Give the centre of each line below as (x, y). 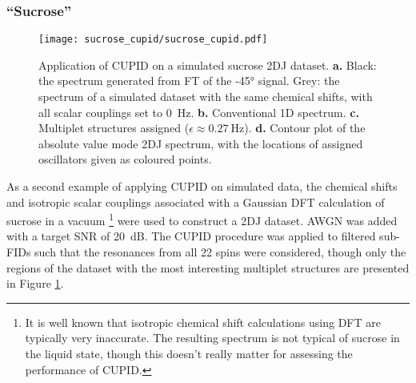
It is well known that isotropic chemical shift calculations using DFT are (203, 322)
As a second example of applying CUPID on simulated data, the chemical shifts (202, 186)
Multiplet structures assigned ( (114, 128)
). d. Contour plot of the (305, 128)
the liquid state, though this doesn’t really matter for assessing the (189, 354)
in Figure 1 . (35, 283)
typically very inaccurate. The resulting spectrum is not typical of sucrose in (212, 338)
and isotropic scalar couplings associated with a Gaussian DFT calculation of (196, 202)
